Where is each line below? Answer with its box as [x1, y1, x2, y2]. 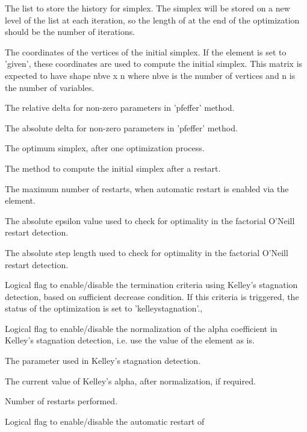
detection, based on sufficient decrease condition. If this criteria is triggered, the [5, 290, 299, 302]
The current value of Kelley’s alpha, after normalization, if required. [5, 374, 256, 387]
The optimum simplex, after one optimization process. [5, 142, 205, 154]
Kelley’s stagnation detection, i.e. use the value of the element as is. [5, 334, 255, 346]
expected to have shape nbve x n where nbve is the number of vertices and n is [5, 69, 296, 81]
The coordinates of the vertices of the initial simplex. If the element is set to [5, 45, 287, 58]
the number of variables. [5, 81, 95, 93]
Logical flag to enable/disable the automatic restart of [5, 415, 205, 427]
